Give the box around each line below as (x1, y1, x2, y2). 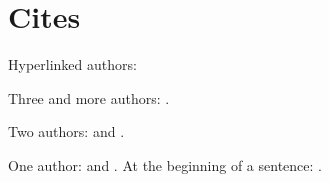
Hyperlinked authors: (8, 54, 137, 75)
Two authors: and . (8, 121, 125, 142)
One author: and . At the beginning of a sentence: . (8, 154, 322, 175)
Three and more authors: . (8, 87, 170, 108)
